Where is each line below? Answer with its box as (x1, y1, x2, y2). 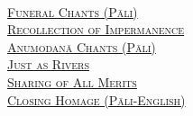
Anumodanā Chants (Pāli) (7, 37, 156, 56)
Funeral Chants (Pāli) (7, 2, 138, 21)
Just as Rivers (7, 55, 90, 74)
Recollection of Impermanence (7, 20, 185, 39)
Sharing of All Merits (7, 72, 137, 91)
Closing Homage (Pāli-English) (7, 90, 186, 109)
